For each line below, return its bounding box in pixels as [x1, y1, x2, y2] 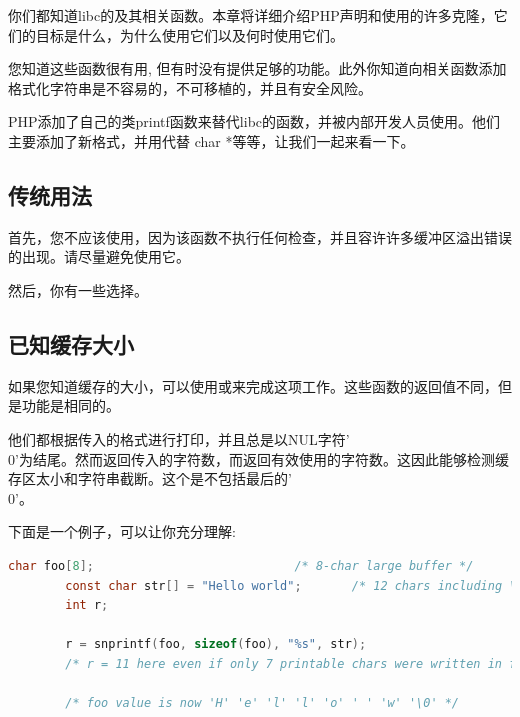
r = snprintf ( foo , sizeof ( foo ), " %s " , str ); [65, 637, 367, 652]
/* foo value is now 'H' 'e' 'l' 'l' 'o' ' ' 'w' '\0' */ [65, 696, 460, 711]
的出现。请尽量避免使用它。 [8, 246, 190, 267]
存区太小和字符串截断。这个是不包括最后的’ [8, 468, 292, 489]
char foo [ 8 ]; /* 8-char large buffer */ [8, 558, 474, 573]
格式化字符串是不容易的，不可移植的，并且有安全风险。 [8, 77, 372, 98]
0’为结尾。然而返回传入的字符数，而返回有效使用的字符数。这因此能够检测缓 [8, 448, 509, 469]
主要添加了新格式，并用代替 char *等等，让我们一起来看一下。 [8, 130, 415, 151]
